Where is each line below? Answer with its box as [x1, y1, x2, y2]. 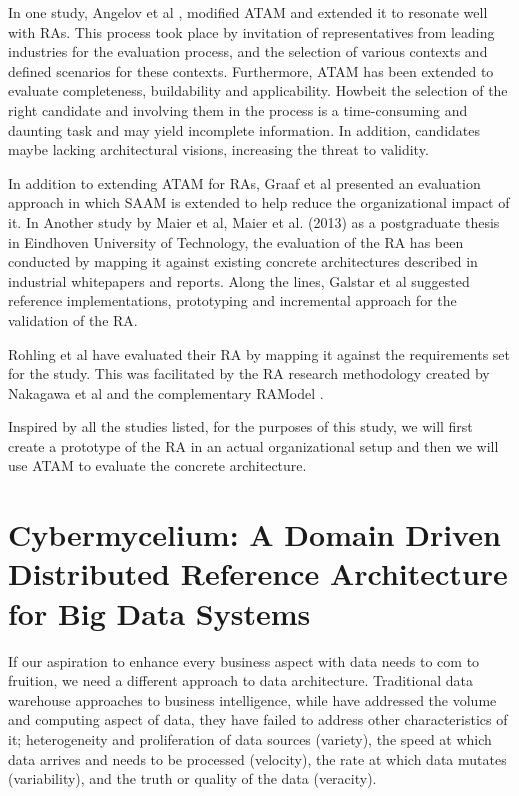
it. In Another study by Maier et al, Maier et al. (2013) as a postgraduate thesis [8, 211, 500, 232]
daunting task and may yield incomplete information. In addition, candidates [8, 119, 480, 140]
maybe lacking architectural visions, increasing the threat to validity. [8, 139, 429, 160]
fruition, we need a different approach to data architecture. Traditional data [8, 670, 473, 691]
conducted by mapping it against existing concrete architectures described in [8, 251, 478, 272]
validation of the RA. [8, 309, 138, 330]
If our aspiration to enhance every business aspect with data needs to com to [8, 650, 480, 671]
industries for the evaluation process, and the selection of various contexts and [8, 41, 488, 62]
